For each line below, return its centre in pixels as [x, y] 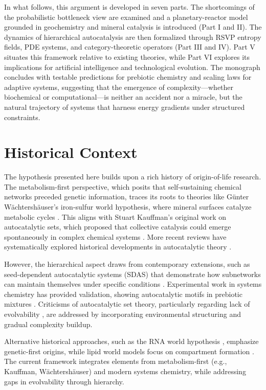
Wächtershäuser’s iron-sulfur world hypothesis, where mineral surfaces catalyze [128, 207]
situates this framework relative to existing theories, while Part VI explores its [127, 56]
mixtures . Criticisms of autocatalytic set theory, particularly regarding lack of [127, 304]
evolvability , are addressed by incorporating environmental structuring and [123, 314]
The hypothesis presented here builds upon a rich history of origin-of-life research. [133, 177]
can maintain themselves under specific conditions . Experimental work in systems [133, 284]
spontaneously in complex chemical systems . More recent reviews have [115, 236]
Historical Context [71, 152]
